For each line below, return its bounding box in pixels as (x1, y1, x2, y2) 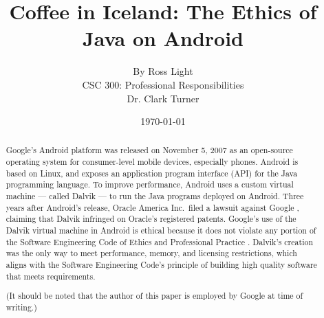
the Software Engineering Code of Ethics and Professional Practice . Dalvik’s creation (6, 236, 313, 247)
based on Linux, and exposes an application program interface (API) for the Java (6, 167, 298, 179)
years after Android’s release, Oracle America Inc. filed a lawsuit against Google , (6, 201, 299, 213)
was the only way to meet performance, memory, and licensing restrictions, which (6, 247, 297, 259)
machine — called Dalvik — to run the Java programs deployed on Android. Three (6, 190, 304, 202)
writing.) (6, 301, 37, 313)
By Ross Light (133, 64, 193, 78)
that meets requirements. (6, 270, 96, 282)
